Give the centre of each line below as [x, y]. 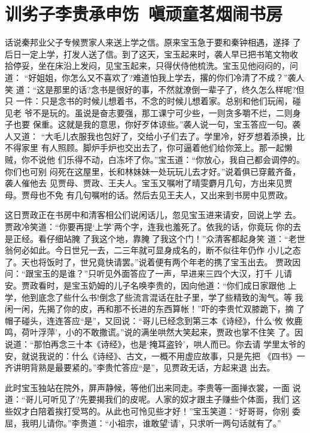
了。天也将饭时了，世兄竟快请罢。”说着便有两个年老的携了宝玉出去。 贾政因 [153, 261]
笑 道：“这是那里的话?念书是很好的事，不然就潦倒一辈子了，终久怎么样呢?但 [155, 89]
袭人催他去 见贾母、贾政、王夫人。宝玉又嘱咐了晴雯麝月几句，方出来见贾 [149, 183]
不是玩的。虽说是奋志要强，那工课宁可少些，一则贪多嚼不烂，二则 [162, 112]
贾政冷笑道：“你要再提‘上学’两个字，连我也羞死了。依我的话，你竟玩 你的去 [153, 227]
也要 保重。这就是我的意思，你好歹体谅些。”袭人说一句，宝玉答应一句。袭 [157, 124]
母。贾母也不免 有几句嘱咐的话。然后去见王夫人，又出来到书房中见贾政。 [149, 194]
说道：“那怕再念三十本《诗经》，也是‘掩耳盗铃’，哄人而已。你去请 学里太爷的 [155, 343]
